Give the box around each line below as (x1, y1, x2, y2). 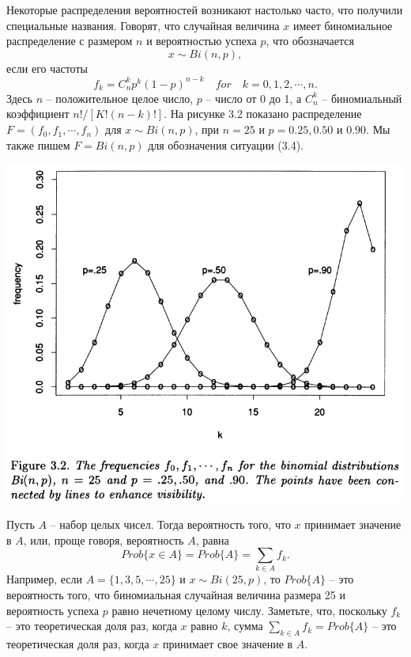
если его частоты (6, 59, 88, 76)
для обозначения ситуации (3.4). (148, 136, 304, 153)
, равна (195, 531, 229, 548)
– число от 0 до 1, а (205, 89, 302, 106)
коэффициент (6, 105, 70, 122)
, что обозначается (266, 32, 354, 49)
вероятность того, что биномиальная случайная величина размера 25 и (6, 587, 346, 603)
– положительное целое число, (46, 89, 194, 106)
